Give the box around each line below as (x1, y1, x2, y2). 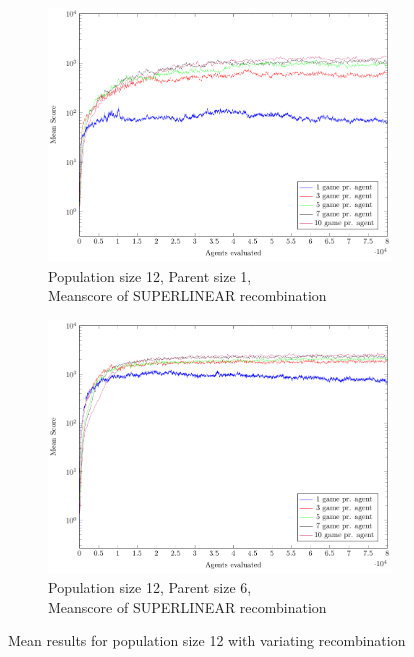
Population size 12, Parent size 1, (48, 265, 252, 286)
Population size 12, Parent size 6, (48, 577, 252, 598)
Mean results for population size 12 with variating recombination (8, 630, 406, 651)
